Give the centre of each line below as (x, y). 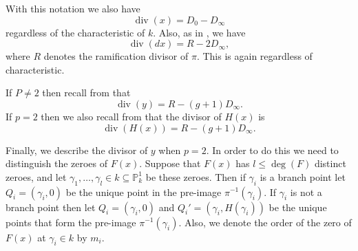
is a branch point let (303, 176)
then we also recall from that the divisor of (131, 116)
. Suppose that (170, 163)
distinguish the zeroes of (57, 163)
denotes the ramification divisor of (116, 56)
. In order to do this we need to (272, 150)
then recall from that (86, 92)
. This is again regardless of (254, 56)
